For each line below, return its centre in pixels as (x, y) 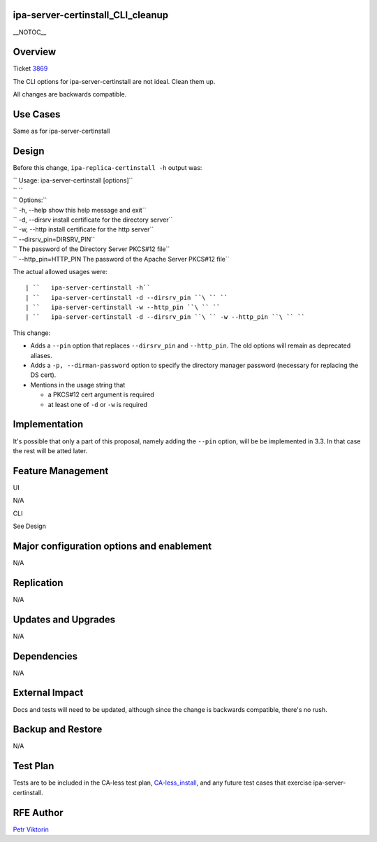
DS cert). (43, 375)
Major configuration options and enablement (112, 546)
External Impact (48, 693)
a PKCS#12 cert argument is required (101, 394)
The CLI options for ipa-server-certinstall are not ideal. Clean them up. (114, 81)
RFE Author (38, 812)
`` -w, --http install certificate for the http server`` (83, 229)
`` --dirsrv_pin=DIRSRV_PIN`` (54, 239)
